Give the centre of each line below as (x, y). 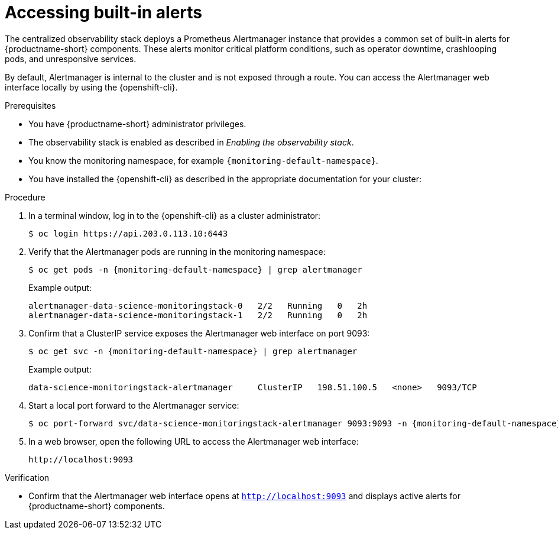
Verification (27, 477)
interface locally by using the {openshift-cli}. (91, 87)
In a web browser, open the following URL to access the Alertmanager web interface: (194, 441)
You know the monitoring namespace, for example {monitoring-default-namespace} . (203, 160)
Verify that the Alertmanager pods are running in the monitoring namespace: (177, 251)
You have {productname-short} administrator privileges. (137, 124)
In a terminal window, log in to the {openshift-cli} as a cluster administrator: (175, 215)
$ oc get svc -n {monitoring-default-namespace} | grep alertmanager (193, 351)
